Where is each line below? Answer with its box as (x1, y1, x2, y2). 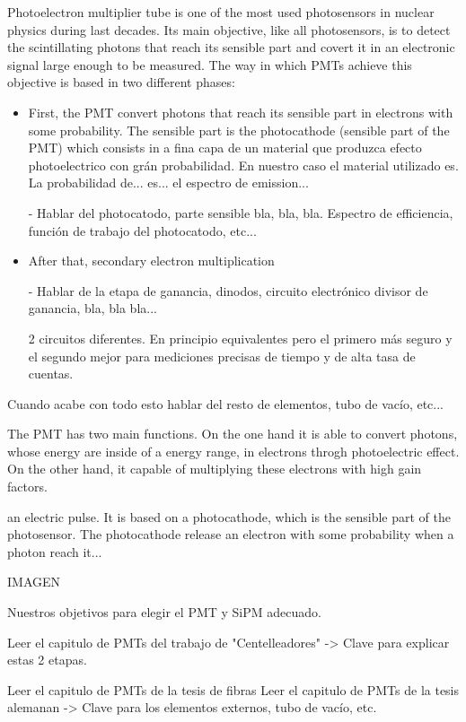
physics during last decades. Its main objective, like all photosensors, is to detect (7, 20, 451, 39)
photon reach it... (7, 542, 102, 561)
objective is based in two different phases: (7, 73, 235, 91)
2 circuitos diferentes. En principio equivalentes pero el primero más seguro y (28, 328, 453, 347)
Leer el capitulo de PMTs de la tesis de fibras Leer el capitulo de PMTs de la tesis (7, 680, 460, 699)
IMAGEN (7, 572, 61, 591)
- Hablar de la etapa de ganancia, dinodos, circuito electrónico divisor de (28, 281, 428, 300)
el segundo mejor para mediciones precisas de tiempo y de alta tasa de (28, 346, 416, 365)
